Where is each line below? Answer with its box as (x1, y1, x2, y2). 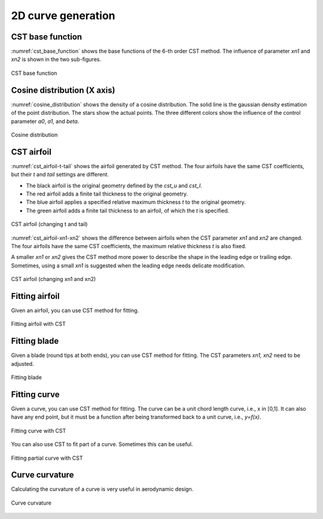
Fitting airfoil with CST (11, 320, 66, 328)
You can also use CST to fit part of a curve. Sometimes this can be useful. (11, 441, 194, 448)
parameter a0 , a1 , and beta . (11, 117, 80, 125)
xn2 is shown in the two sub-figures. (11, 56, 102, 63)
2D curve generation (11, 9, 116, 22)
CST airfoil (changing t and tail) (11, 221, 88, 228)
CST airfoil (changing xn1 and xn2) (11, 276, 96, 283)
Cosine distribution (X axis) (11, 85, 115, 95)
